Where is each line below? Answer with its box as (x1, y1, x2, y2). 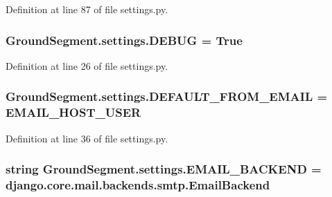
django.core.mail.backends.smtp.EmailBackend (6, 176, 270, 193)
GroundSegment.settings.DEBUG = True (6, 31, 243, 48)
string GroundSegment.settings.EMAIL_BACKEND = (6, 160, 322, 178)
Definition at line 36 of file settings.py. (6, 131, 168, 145)
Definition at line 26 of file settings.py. (6, 58, 168, 73)
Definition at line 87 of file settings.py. (6, 2, 168, 16)
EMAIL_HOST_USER (6, 104, 141, 121)
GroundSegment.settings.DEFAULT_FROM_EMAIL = (6, 88, 328, 105)
